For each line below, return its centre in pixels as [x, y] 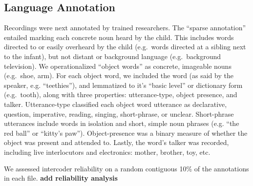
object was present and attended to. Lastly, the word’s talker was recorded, [116, 142]
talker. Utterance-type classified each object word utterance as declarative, [116, 104]
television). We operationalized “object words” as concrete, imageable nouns [118, 66]
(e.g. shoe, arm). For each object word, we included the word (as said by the [119, 75]
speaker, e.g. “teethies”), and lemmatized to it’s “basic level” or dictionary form [123, 85]
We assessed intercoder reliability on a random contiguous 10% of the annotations [126, 168]
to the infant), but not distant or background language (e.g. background [112, 56]
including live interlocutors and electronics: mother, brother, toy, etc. [107, 152]
